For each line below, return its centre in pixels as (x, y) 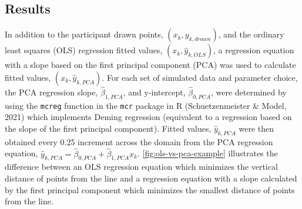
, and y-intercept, (154, 92)
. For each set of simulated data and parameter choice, (200, 77)
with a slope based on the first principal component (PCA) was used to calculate (150, 65)
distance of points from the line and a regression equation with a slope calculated (151, 178)
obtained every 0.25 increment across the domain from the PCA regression (139, 141)
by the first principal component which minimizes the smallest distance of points (150, 189)
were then (256, 129)
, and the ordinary (251, 34)
